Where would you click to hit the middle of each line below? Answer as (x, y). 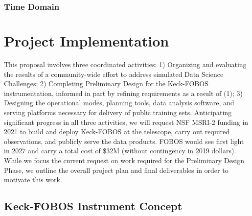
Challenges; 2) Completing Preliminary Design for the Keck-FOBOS (106, 84)
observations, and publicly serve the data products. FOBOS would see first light (124, 141)
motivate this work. (33, 180)
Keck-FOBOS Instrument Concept (93, 206)
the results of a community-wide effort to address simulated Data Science (114, 74)
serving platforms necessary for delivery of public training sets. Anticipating (118, 112)
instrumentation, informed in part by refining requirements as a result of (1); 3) (123, 93)
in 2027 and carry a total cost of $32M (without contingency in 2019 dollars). (120, 151)
